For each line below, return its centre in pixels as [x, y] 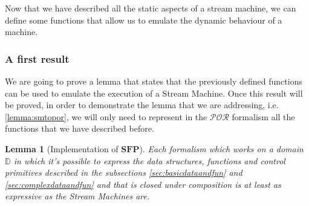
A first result [37, 58]
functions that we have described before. [80, 128]
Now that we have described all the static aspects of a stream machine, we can [151, 8]
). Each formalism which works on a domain [221, 148]
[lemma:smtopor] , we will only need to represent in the [106, 116]
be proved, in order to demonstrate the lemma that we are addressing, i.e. [142, 105]
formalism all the [263, 116]
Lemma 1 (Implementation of [62, 148]
